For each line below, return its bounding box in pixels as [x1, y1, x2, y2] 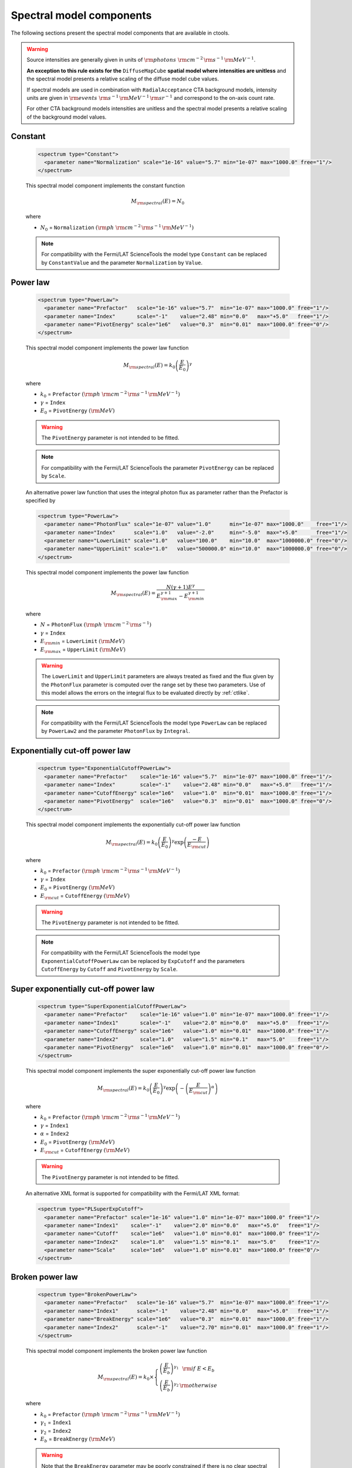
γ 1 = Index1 [40, 1419, 72, 1427]
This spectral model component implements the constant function [25, 182, 185, 189]
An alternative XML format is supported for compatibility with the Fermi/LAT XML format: [25, 1190, 240, 1197]
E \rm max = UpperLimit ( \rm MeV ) [40, 646, 126, 654]
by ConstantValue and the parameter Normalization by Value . [41, 259, 202, 266]
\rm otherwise [180, 1382, 217, 1389]
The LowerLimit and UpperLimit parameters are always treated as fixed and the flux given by [41, 673, 274, 680]
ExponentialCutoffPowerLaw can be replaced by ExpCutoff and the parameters [41, 957, 245, 964]
